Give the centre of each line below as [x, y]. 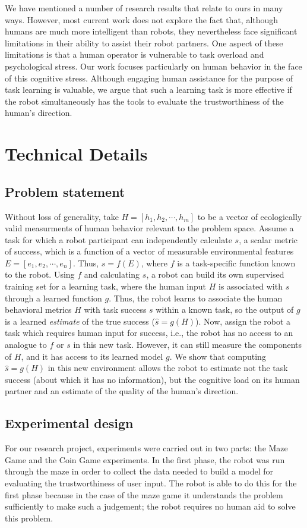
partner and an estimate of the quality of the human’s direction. [122, 391]
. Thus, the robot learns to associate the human [196, 298]
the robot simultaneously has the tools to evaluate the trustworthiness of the [144, 101]
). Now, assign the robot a [243, 321]
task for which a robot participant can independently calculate [118, 239]
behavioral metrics [38, 309]
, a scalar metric [268, 239]
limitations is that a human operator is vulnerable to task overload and [134, 54]
